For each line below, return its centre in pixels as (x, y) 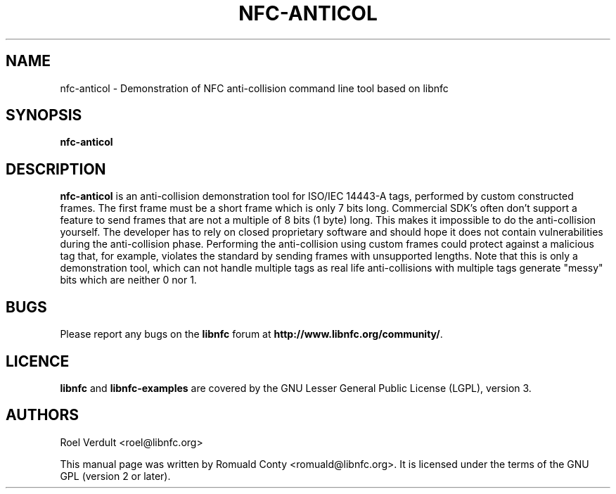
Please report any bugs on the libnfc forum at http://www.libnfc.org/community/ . (251, 334)
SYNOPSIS (44, 115)
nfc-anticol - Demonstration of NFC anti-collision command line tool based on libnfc (254, 88)
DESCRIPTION (56, 169)
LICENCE (38, 361)
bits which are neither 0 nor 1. (128, 280)
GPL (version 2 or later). (115, 476)
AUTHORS (43, 415)
